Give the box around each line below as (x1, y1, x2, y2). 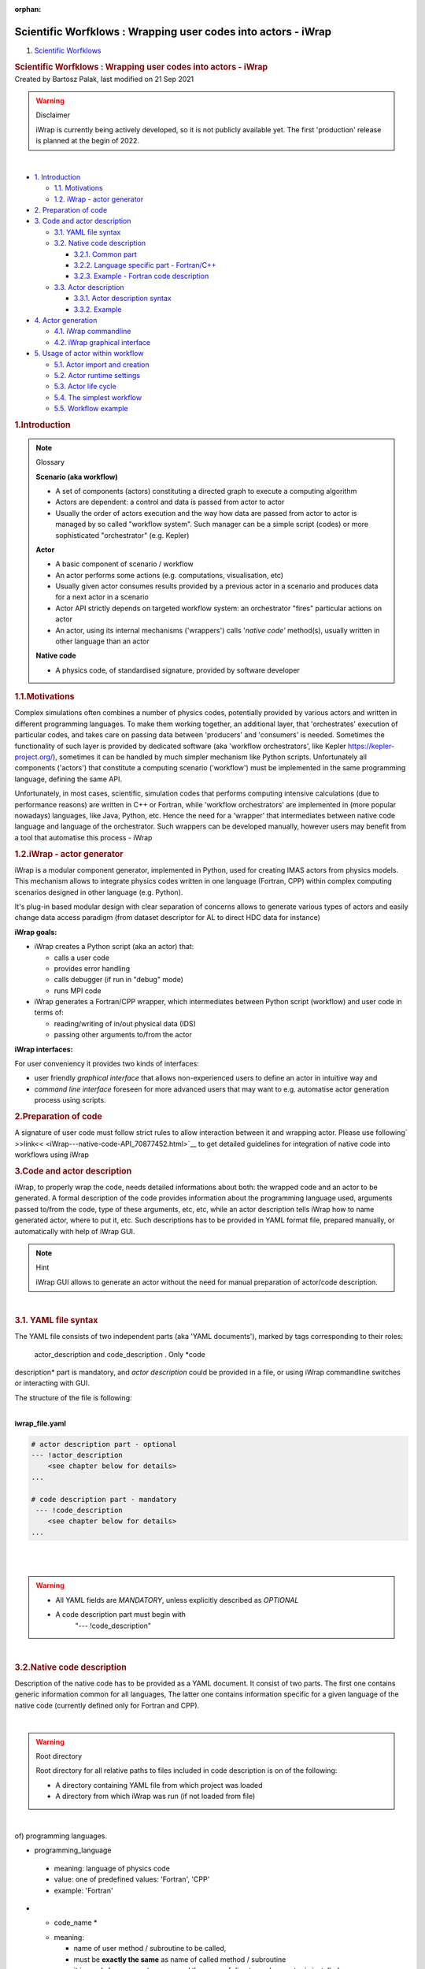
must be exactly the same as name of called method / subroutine (73, 1954, 286, 1964)
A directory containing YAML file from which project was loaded (55, 1780, 263, 1789)
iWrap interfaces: (14, 1044, 73, 1054)
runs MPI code (54, 985, 102, 996)
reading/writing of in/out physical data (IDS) (54, 1018, 197, 1028)
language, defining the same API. (14, 774, 122, 784)
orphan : (14, 5, 42, 13)
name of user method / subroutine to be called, (73, 1944, 227, 1953)
